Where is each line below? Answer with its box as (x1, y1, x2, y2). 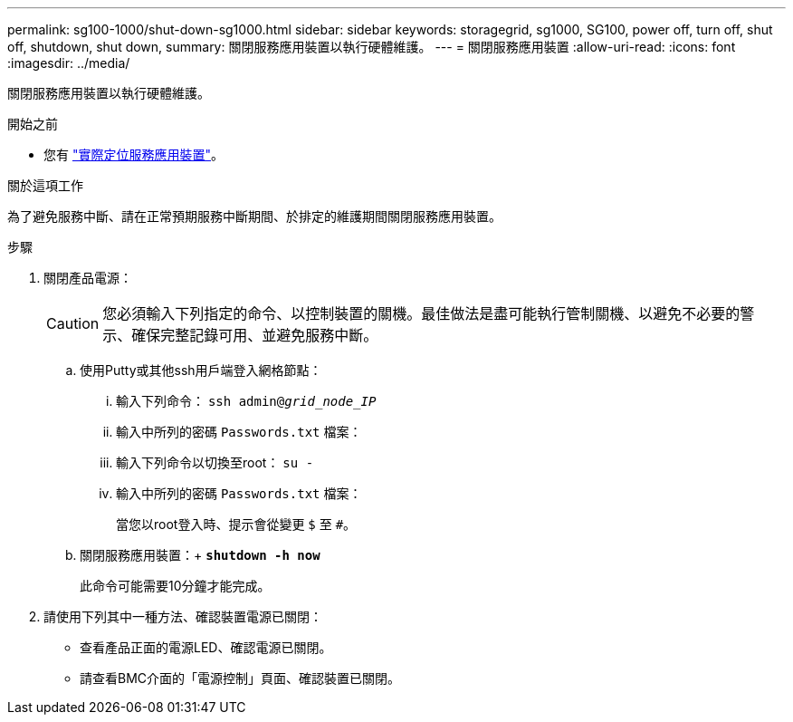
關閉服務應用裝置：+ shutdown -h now (80, 547, 320, 563)
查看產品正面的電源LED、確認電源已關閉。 (80, 640, 332, 655)
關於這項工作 (7, 178, 83, 193)
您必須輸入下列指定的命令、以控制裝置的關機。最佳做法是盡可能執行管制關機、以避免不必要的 (102, 304, 740, 322)
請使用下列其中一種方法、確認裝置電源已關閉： (43, 609, 322, 624)
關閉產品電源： (43, 270, 132, 285)
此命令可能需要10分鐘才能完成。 (80, 578, 271, 593)
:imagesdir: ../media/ (7, 55, 130, 71)
